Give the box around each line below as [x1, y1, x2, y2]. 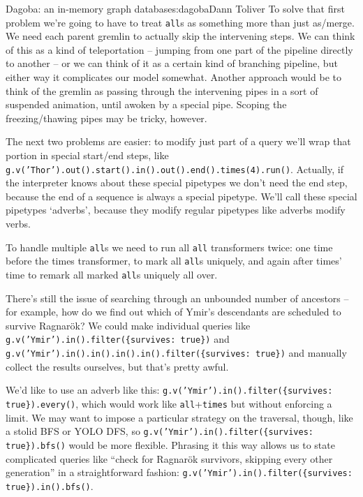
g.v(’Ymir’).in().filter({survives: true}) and [6, 332, 230, 346]
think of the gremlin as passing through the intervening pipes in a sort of [6, 83, 318, 98]
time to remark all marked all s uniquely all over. [6, 267, 218, 281]
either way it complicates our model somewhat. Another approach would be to [6, 70, 341, 84]
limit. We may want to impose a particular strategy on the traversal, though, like [6, 410, 353, 424]
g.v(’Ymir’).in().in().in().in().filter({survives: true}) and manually [6, 346, 347, 360]
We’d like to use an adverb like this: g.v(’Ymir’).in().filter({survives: [6, 383, 333, 397]
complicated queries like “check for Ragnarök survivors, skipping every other [6, 451, 333, 466]
